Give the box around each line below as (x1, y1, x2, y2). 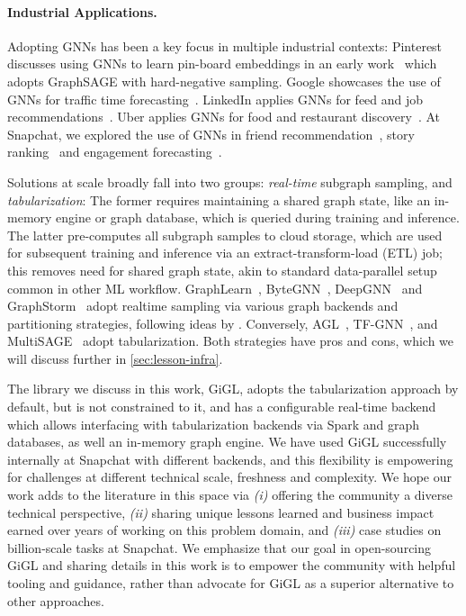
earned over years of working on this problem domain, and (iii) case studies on (7, 521, 442, 539)
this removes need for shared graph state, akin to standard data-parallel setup (7, 260, 437, 279)
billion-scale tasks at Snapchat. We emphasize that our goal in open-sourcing (7, 538, 432, 557)
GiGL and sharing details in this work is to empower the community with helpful (7, 556, 456, 575)
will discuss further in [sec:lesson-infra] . (7, 349, 223, 367)
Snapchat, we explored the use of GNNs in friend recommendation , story (7, 124, 415, 143)
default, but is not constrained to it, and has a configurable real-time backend (7, 397, 436, 416)
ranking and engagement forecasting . (7, 142, 222, 161)
